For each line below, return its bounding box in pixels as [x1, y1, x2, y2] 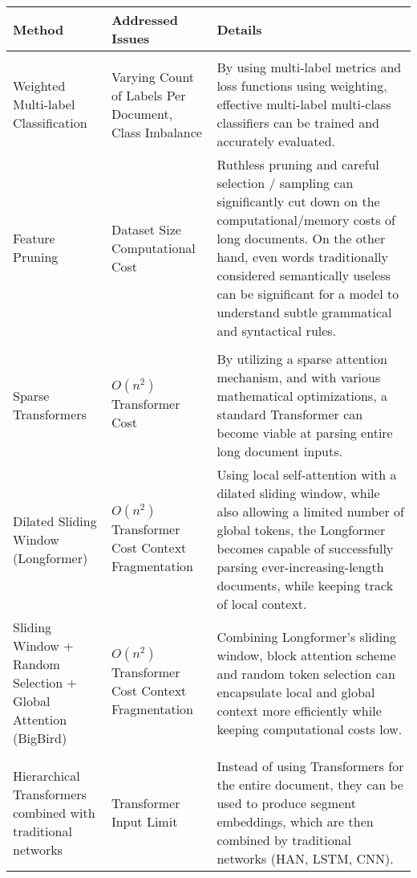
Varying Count [111, 67, 195, 86]
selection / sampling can [217, 174, 354, 192]
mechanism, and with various [217, 368, 381, 386]
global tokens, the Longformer [217, 521, 386, 539]
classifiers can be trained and [217, 113, 379, 132]
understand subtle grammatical [217, 303, 392, 321]
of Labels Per [111, 85, 186, 104]
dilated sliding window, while [217, 484, 380, 502]
